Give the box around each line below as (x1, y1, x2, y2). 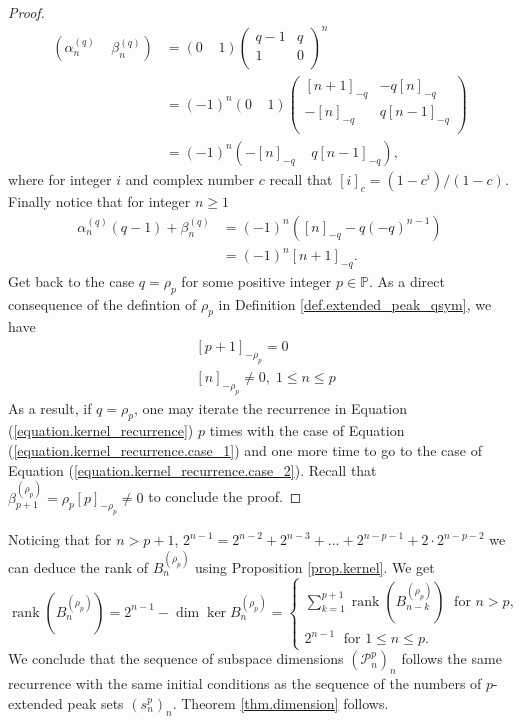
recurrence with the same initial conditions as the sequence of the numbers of (8, 673, 482, 694)
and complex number (125, 168, 255, 189)
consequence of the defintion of (8, 293, 197, 314)
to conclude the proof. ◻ (148, 486, 302, 507)
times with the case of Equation (209, 420, 405, 441)
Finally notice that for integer (8, 190, 191, 211)
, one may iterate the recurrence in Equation (133, 397, 407, 418)
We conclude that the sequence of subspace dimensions (8, 648, 344, 669)
